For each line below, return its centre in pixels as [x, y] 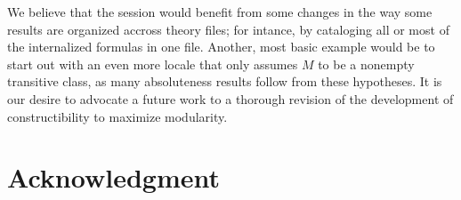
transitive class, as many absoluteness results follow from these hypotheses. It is [225, 81]
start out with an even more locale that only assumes [153, 64]
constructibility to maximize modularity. [117, 116]
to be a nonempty [366, 64]
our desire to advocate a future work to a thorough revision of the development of [230, 98]
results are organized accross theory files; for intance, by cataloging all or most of [228, 29]
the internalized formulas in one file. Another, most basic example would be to [221, 47]
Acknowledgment [113, 177]
